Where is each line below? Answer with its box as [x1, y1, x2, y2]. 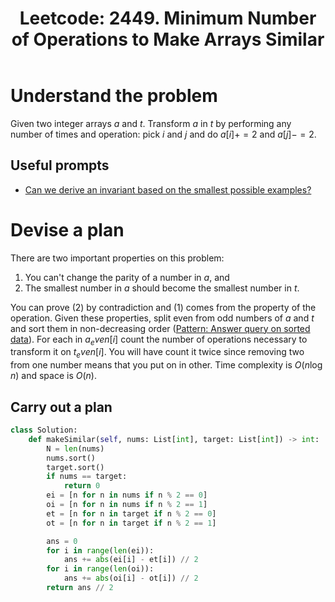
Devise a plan [10, 218, 125, 241]
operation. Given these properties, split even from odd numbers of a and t [10, 312, 315, 324]
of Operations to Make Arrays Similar [11, 28, 325, 51]
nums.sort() [46, 453, 97, 463]
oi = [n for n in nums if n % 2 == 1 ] [46, 500, 208, 510]
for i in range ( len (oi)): [46, 564, 155, 574]
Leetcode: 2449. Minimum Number [19, 7, 317, 30]
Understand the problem [10, 85, 218, 107]
